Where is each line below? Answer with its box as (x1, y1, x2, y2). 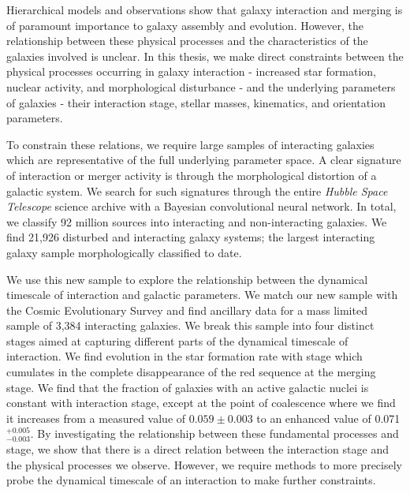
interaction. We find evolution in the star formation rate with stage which (6, 348, 363, 364)
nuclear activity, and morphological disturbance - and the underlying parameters (6, 78, 396, 95)
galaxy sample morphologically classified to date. (6, 244, 242, 260)
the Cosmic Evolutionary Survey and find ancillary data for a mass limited (6, 301, 367, 318)
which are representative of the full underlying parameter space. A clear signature (6, 151, 401, 168)
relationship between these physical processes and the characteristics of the (6, 32, 368, 49)
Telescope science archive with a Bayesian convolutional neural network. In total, (6, 198, 397, 215)
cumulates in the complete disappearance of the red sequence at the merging (6, 364, 376, 380)
